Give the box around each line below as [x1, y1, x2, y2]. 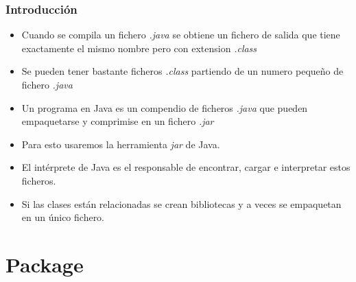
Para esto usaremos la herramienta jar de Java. [21, 137, 220, 151]
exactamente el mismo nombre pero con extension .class [21, 40, 257, 55]
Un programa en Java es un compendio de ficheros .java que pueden [21, 100, 308, 115]
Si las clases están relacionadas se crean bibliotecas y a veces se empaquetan [21, 196, 342, 211]
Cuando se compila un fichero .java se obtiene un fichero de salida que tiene [21, 27, 340, 42]
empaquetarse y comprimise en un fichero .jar [21, 114, 214, 128]
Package [5, 250, 84, 278]
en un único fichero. [21, 210, 105, 224]
